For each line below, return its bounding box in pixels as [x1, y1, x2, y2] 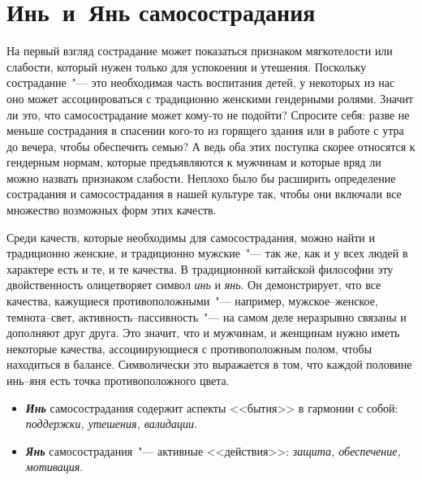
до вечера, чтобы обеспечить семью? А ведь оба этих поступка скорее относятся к [6, 137, 416, 154]
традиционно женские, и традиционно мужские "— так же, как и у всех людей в [6, 244, 408, 262]
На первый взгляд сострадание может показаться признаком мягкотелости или [6, 42, 393, 59]
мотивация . [25, 458, 84, 475]
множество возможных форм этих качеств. [6, 201, 217, 218]
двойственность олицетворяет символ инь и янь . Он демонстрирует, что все [6, 276, 381, 293]
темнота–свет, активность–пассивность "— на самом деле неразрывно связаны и [6, 308, 407, 325]
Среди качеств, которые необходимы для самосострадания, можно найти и [6, 228, 375, 245]
